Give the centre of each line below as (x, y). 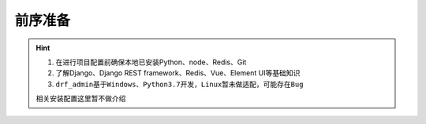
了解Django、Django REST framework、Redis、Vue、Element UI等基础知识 (178, 73)
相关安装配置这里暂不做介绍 (81, 99)
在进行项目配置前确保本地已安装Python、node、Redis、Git (151, 62)
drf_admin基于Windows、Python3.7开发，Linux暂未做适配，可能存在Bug (179, 84)
